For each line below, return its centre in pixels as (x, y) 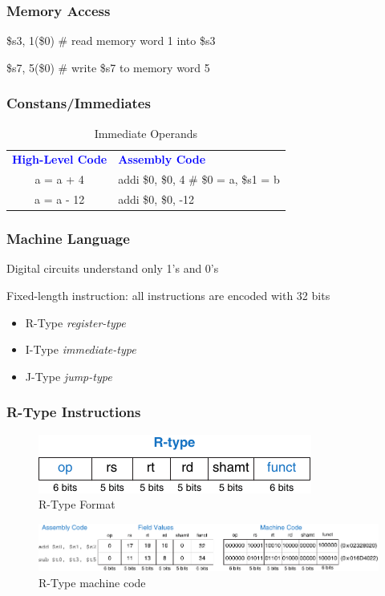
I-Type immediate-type (81, 349)
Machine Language (68, 239)
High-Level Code (60, 159)
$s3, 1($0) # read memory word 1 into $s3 (111, 41)
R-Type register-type (75, 322)
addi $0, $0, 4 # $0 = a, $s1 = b (199, 179)
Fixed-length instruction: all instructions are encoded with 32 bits (168, 296)
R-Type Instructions (74, 412)
